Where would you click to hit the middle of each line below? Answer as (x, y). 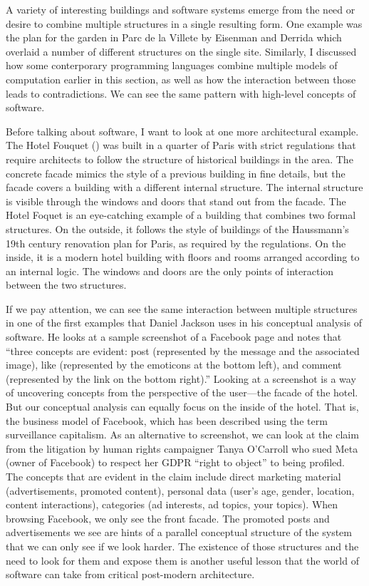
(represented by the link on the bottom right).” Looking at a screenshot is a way (181, 378)
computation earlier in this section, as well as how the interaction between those (181, 79)
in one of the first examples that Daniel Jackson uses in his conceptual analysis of (184, 323)
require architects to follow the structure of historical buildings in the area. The (180, 159)
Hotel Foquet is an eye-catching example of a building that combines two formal (181, 215)
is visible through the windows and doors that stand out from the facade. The (176, 201)
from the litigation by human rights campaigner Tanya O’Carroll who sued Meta (182, 448)
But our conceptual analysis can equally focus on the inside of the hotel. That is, (182, 407)
